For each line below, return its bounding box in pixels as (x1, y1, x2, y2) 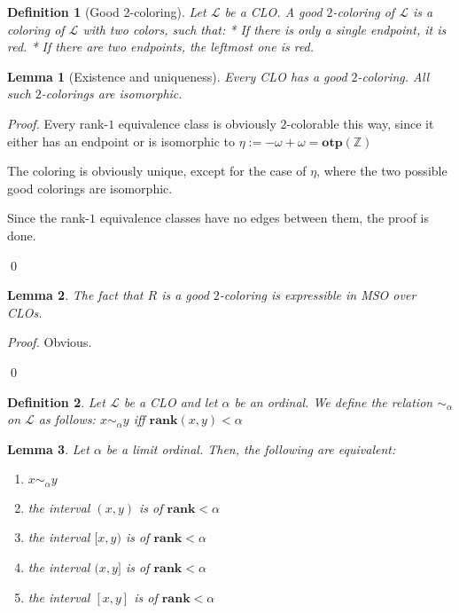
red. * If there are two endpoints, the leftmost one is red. (7, 37, 315, 56)
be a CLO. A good (224, 3, 323, 20)
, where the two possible (316, 161, 447, 180)
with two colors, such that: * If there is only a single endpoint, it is (82, 20, 447, 38)
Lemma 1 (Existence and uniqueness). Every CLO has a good (7, 67, 347, 85)
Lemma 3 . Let (7, 439, 89, 458)
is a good (161, 286, 209, 304)
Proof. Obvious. (7, 333, 92, 351)
